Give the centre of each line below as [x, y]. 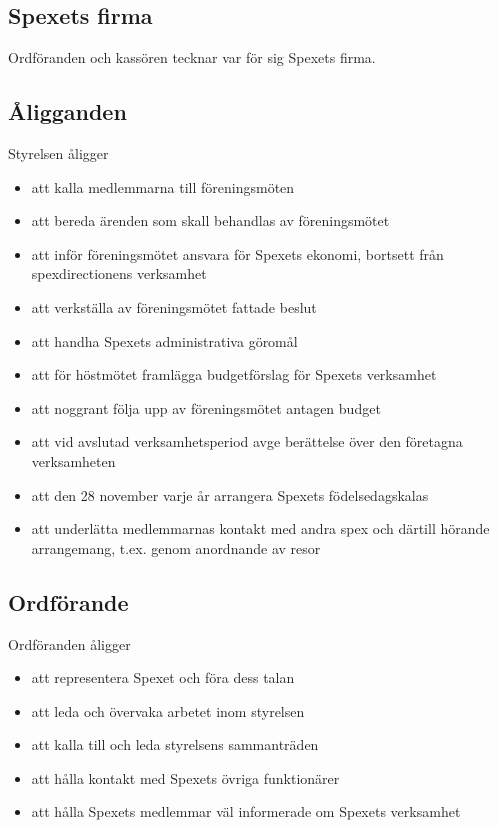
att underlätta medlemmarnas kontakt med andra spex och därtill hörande [260, 528]
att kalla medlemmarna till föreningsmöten [163, 186]
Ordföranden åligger [69, 643]
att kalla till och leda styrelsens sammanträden [175, 744]
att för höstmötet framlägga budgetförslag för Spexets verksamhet [234, 374]
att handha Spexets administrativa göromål [164, 340]
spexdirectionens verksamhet [119, 273]
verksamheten [73, 460]
